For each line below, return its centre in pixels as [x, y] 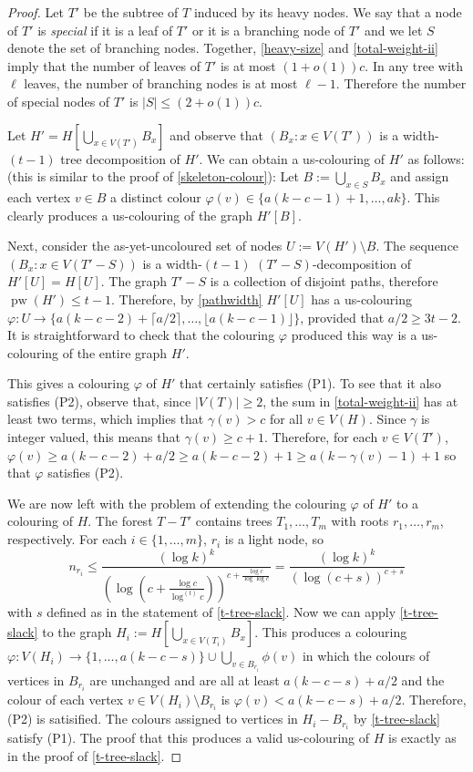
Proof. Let [36, 12]
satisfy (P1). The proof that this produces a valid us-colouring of [189, 738]
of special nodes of [59, 101]
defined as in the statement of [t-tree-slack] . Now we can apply [221, 611]
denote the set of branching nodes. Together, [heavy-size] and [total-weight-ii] [223, 48]
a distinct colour [156, 196]
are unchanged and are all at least [185, 679]
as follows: [436, 158]
